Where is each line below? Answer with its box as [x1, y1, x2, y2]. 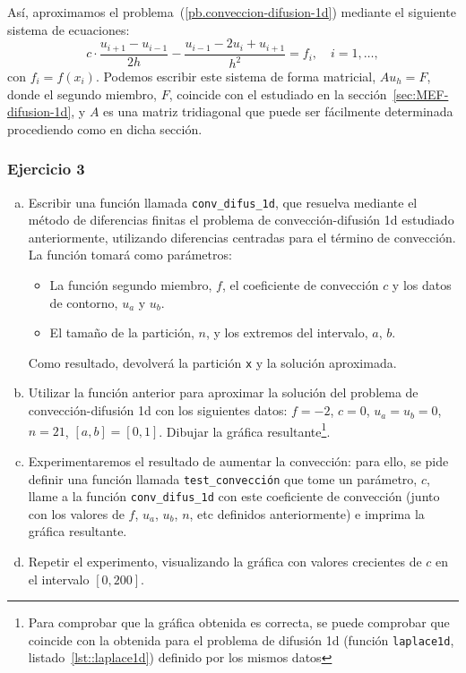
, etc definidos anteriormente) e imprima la [189, 504, 425, 523]
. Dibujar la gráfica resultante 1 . [159, 419, 331, 440]
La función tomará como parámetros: [28, 245, 232, 264]
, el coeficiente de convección [221, 276, 379, 294]
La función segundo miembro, [49, 276, 212, 294]
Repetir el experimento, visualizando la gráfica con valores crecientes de [28, 552, 422, 571]
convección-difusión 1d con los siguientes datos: [28, 401, 288, 420]
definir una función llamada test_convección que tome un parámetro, [28, 469, 418, 488]
